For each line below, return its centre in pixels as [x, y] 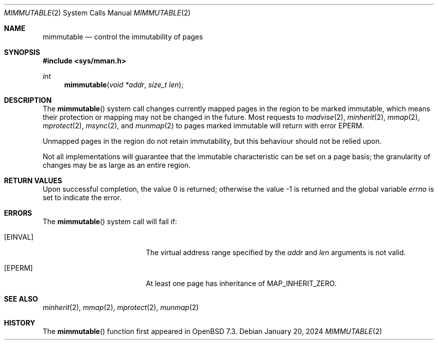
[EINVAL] [19, 237]
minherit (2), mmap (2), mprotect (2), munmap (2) [121, 307]
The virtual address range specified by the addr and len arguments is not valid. [276, 252]
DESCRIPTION [28, 100]
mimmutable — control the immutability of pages [123, 37]
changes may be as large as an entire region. [117, 165]
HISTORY [20, 323]
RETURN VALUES [33, 180]
